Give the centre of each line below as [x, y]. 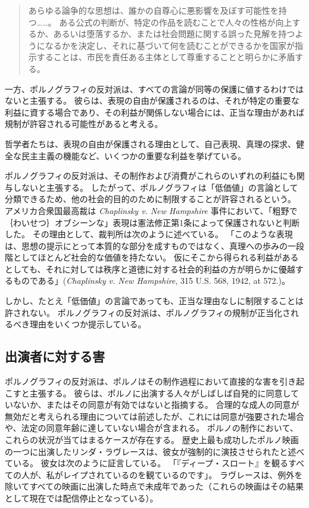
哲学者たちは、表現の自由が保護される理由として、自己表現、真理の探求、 [150, 143]
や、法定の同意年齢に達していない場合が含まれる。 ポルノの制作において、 [152, 428]
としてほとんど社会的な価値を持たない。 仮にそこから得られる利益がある [156, 257]
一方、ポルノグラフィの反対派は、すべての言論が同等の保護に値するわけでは [154, 89]
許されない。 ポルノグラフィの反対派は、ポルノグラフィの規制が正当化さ [148, 312]
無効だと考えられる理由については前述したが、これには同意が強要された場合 [155, 416]
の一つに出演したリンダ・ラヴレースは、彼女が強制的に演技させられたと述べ [155, 451]
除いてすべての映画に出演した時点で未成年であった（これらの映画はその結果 [154, 486]
